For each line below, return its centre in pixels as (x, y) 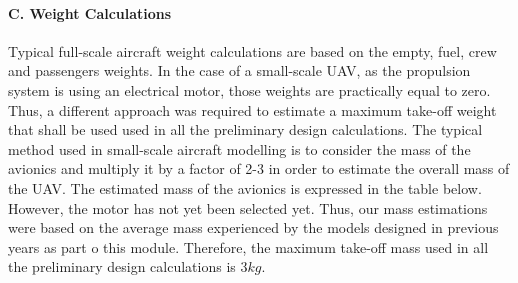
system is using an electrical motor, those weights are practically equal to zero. (249, 89)
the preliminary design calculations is (122, 266)
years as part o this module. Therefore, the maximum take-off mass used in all (248, 246)
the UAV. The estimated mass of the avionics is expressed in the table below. (245, 187)
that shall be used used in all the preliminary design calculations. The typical (245, 129)
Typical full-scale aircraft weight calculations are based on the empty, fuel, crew (252, 50)
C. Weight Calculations (90, 12)
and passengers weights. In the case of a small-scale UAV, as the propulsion (239, 70)
